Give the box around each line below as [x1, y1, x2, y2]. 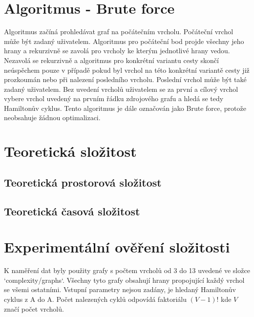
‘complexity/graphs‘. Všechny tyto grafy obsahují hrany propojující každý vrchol [4, 275, 245, 285]
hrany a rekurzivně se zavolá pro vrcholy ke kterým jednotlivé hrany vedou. [4, 45, 230, 56]
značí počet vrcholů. [4, 303, 64, 314]
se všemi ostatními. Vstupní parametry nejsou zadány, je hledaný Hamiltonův [4, 284, 236, 295]
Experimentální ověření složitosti [4, 237, 230, 257]
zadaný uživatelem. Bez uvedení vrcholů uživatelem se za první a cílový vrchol [4, 84, 238, 94]
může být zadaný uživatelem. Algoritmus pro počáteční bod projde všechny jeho [4, 36, 244, 46]
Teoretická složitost [4, 141, 137, 161]
